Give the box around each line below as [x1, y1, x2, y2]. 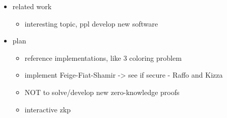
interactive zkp [24, 104, 71, 114]
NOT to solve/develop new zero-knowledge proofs [24, 86, 180, 97]
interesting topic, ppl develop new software [24, 18, 158, 29]
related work [12, 1, 52, 11]
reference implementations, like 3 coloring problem [24, 52, 182, 63]
